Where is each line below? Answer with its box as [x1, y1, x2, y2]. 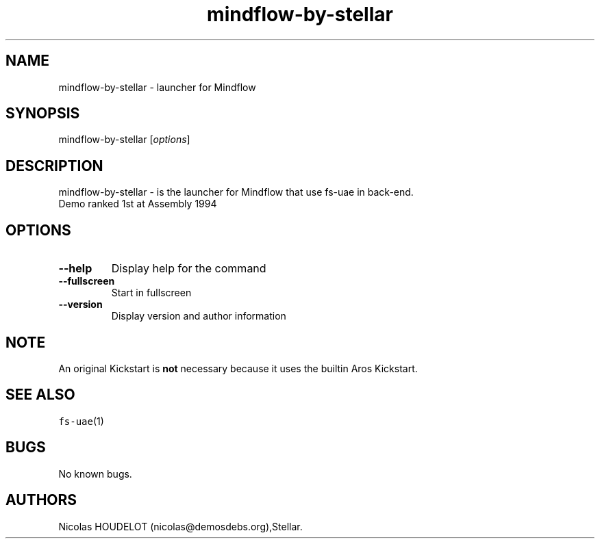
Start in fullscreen [111, 287, 192, 299]
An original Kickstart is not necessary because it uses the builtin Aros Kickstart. [58, 362, 418, 374]
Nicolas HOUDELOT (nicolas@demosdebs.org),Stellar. [58, 520, 303, 532]
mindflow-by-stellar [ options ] [58, 133, 190, 146]
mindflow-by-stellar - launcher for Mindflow [58, 81, 256, 93]
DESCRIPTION [5, 157, 103, 174]
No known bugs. [58, 467, 132, 480]
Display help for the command [111, 261, 266, 276]
